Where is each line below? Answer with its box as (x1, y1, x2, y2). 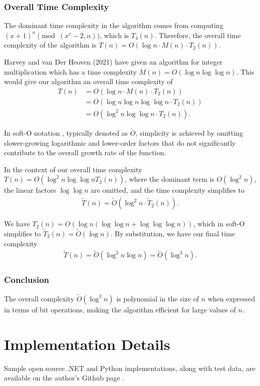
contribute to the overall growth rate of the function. (4, 147, 166, 158)
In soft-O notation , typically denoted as (4, 128, 128, 138)
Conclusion (4, 273, 49, 286)
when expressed (207, 293, 255, 303)
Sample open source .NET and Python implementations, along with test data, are (4, 362, 255, 373)
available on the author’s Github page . (4, 372, 125, 383)
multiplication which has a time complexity (4, 66, 137, 77)
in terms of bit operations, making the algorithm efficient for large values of (4, 304, 236, 314)
